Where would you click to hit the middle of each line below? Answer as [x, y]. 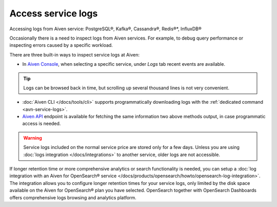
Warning [33, 138]
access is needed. [42, 124]
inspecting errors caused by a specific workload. [61, 45]
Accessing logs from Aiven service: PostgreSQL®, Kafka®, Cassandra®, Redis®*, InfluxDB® [106, 29]
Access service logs [54, 13]
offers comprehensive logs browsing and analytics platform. [73, 197]
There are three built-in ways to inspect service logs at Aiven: [75, 54]
